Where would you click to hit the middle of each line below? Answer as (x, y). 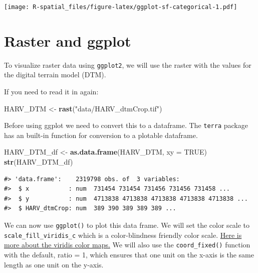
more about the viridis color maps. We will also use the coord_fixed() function (127, 245)
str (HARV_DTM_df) (39, 162)
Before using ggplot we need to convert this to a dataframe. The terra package (126, 125)
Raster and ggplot (68, 40)
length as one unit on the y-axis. (54, 264)
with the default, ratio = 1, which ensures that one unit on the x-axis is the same (129, 254)
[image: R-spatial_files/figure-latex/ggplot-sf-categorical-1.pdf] (121, 7)
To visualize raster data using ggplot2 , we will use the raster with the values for (128, 64)
